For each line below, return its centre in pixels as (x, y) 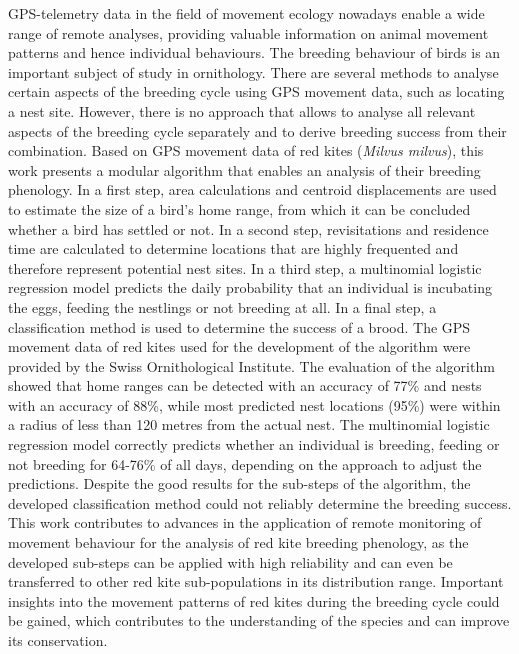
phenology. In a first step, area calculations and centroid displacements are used (252, 189)
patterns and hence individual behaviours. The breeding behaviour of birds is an (254, 52)
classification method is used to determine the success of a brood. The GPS (239, 326)
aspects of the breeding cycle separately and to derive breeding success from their (257, 130)
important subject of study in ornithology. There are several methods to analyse (253, 71)
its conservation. (58, 640)
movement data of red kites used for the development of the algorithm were (239, 346)
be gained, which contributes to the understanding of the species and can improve (259, 620)
